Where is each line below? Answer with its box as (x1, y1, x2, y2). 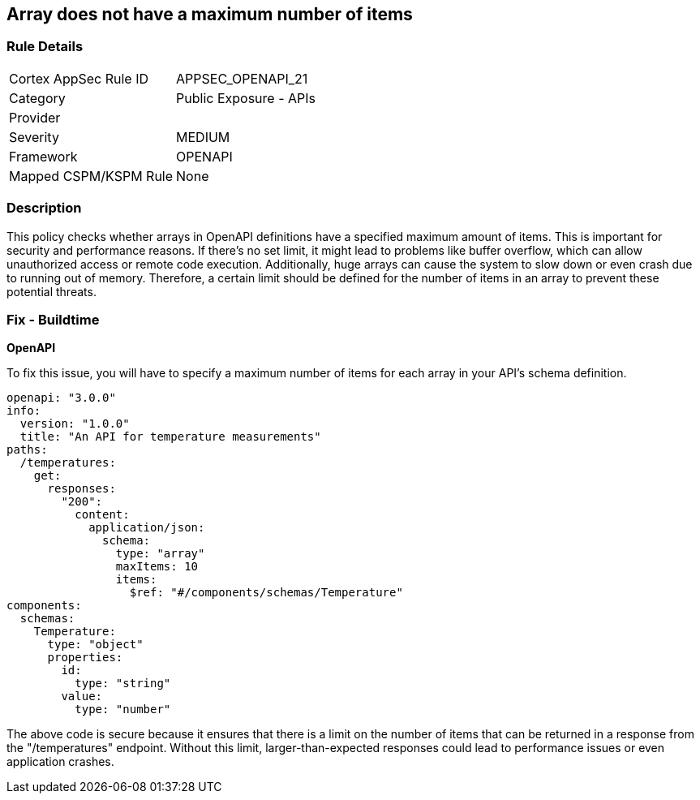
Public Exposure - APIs (176, 89, 316, 106)
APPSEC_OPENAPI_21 (176, 70, 308, 87)
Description (6, 200, 82, 217)
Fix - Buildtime (6, 311, 100, 328)
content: (75, 508, 130, 522)
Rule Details (6, 38, 84, 55)
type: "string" (75, 677, 171, 690)
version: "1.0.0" (19, 417, 130, 431)
